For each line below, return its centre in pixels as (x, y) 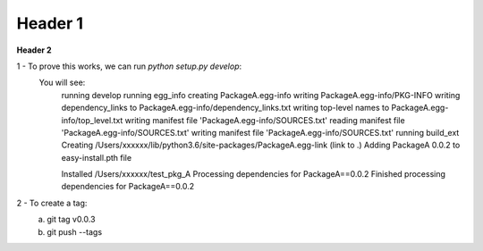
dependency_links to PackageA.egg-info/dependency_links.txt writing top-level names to (225, 108)
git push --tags (75, 231)
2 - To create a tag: (52, 203)
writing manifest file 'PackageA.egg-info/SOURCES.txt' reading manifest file (265, 120)
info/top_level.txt (92, 120)
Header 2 (34, 50)
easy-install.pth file (97, 157)
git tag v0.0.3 (71, 220)
